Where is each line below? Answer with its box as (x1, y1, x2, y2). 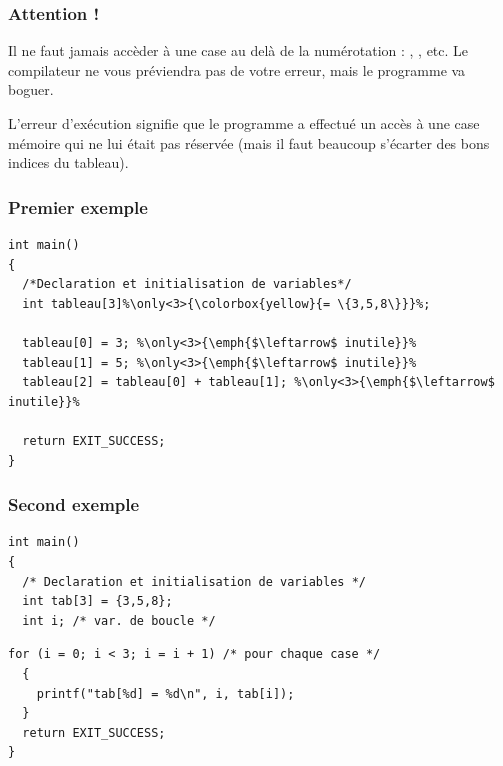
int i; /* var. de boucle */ (22, 613, 216, 628)
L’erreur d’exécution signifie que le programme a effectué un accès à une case (8, 113, 480, 133)
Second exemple (8, 492, 140, 517)
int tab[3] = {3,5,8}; (22, 594, 173, 609)
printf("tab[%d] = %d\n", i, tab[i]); (36, 686, 295, 701)
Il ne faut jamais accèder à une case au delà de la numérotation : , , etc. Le (8, 40, 469, 61)
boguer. (8, 79, 54, 100)
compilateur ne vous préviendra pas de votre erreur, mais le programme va (8, 59, 466, 80)
